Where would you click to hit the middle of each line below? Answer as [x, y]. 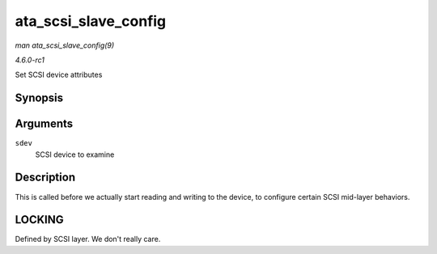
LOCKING [39, 220]
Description [45, 178]
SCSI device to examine [75, 155]
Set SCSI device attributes [59, 75]
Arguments [44, 124]
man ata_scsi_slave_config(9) [65, 45]
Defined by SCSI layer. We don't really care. [88, 239]
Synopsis [39, 98]
